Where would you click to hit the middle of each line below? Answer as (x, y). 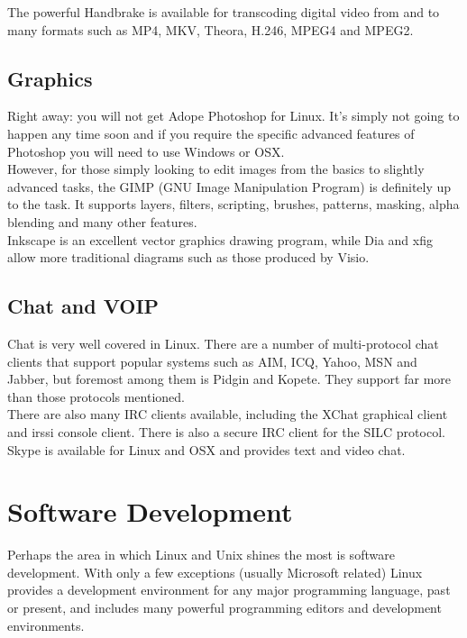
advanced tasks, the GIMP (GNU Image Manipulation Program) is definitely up (229, 186)
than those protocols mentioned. (96, 396)
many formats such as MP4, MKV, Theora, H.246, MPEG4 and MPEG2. (211, 29)
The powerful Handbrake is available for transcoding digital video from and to (224, 12)
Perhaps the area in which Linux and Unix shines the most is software (201, 555)
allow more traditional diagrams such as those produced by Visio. (188, 257)
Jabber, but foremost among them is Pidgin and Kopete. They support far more (229, 379)
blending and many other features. (102, 221)
